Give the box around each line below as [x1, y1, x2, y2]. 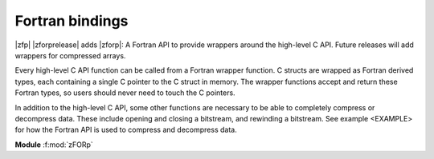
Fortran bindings [14, 12, 129, 30]
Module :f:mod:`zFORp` [14, 140, 94, 149]
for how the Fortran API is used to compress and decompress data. [14, 125, 237, 135]
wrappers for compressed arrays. [14, 50, 126, 60]
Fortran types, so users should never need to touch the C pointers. [14, 88, 236, 97]
